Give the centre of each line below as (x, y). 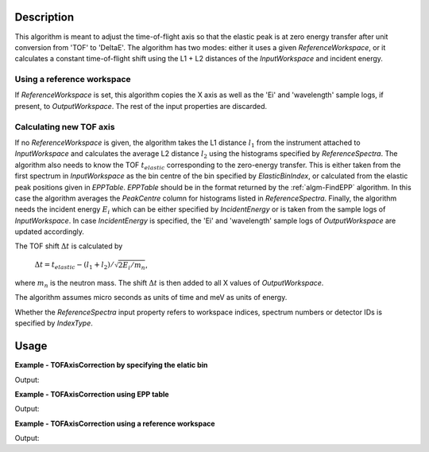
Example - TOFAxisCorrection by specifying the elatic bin (111, 365)
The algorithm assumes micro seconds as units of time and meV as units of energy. (151, 298)
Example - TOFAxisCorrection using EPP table (92, 394)
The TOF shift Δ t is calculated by (69, 246)
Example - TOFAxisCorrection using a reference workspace (115, 423)
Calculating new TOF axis (65, 127)
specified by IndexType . (54, 323)
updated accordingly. (50, 232)
